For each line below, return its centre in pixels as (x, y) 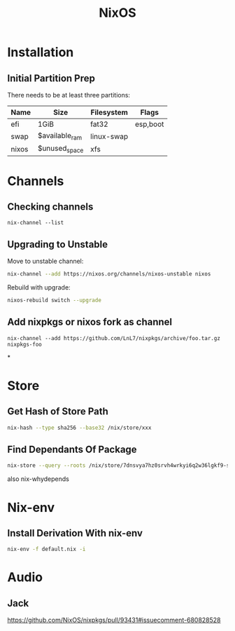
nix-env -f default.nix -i (47, 549)
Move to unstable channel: (45, 262)
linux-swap (109, 136)
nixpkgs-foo (24, 344)
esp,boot (150, 124)
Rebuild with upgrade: (39, 287)
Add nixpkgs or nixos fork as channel (90, 322)
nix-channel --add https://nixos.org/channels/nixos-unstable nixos (109, 274)
